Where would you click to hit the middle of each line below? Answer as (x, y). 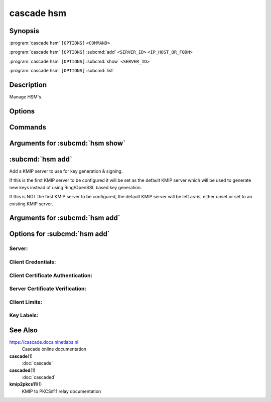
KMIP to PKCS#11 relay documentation (61, 391)
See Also (23, 330)
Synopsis (24, 31)
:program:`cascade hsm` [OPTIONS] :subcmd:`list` (62, 71)
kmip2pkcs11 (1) (26, 384)
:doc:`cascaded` (39, 377)
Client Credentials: (33, 262)
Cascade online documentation (54, 349)
